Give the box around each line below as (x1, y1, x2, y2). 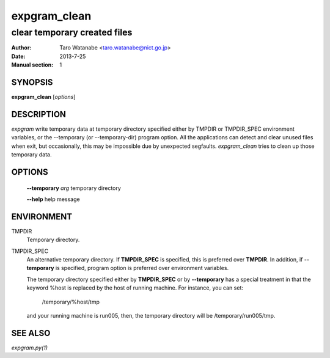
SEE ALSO (11, 327, 51, 338)
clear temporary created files (11, 27, 133, 38)
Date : (11, 53, 26, 60)
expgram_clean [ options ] (11, 93, 76, 101)
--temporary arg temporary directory (26, 184, 122, 192)
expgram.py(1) (11, 344, 48, 351)
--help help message (26, 195, 80, 203)
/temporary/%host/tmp (42, 298, 100, 305)
